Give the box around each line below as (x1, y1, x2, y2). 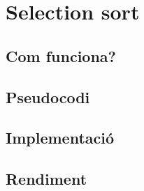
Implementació (6, 127, 115, 148)
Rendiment (6, 168, 87, 190)
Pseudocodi (6, 86, 90, 107)
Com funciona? (6, 45, 116, 66)
